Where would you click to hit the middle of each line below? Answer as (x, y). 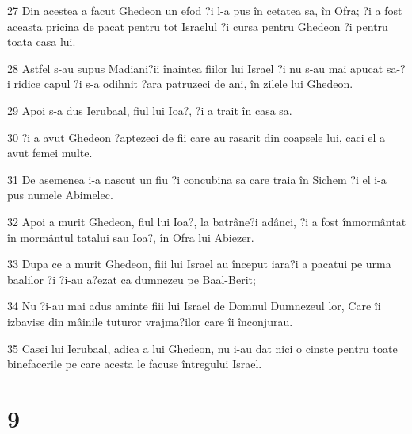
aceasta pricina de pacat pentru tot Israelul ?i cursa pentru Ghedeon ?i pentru (198, 26)
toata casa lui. (42, 42)
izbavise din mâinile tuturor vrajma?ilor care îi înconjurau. (150, 321)
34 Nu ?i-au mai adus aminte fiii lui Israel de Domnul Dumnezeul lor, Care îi (194, 306)
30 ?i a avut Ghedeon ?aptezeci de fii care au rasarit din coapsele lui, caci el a (196, 137)
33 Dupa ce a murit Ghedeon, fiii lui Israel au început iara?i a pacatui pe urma (199, 264)
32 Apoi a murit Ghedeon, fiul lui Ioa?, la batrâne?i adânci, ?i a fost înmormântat (207, 221)
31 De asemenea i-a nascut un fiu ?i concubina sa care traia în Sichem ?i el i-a (197, 179)
